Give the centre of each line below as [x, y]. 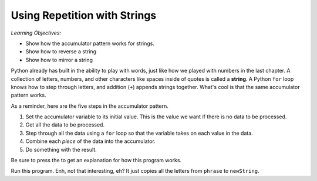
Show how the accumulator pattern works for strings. [90, 43]
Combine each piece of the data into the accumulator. [90, 141]
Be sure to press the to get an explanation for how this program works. [96, 160]
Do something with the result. [61, 149]
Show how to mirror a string [59, 60]
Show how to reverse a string [61, 52]
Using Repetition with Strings [84, 15]
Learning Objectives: [36, 33]
